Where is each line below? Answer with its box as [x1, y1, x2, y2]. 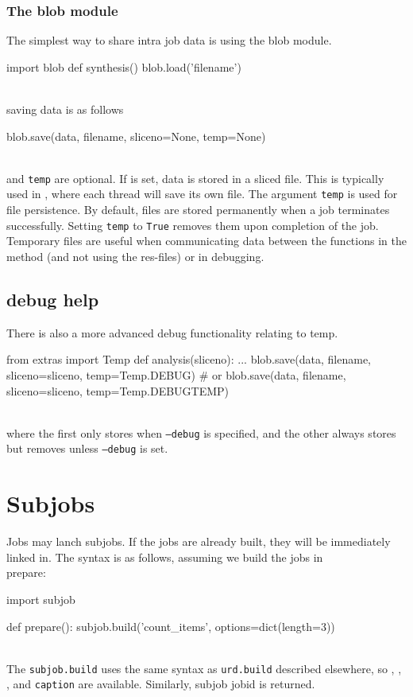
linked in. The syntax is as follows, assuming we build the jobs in [6, 548, 323, 565]
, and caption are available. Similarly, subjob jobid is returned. [6, 676, 315, 692]
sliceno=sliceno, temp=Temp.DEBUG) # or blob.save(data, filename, [6, 366, 346, 383]
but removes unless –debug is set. [6, 440, 168, 457]
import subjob [6, 590, 75, 607]
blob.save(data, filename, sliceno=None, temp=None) [6, 127, 266, 144]
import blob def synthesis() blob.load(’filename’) [6, 58, 241, 75]
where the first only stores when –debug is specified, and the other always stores [6, 424, 396, 441]
